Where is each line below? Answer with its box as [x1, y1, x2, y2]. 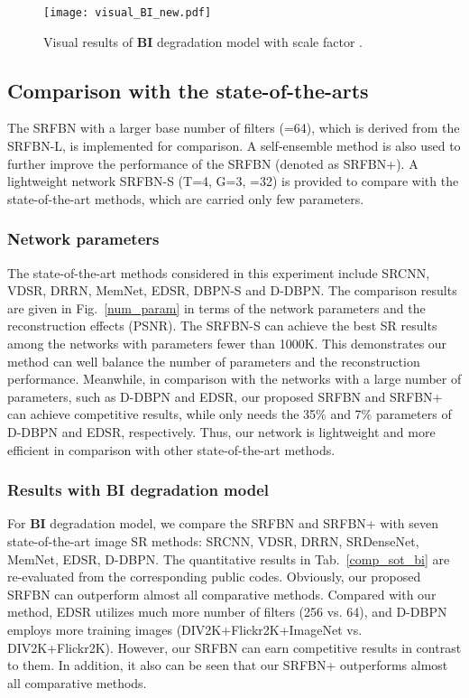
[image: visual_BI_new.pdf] [43, 6, 212, 19]
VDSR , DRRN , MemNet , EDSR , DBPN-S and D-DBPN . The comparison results [7, 281, 457, 300]
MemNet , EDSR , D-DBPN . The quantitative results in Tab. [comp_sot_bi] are [7, 549, 450, 568]
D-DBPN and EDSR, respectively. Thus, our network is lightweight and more [7, 422, 436, 441]
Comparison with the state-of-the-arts [7, 76, 369, 104]
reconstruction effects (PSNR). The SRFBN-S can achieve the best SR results [7, 316, 437, 335]
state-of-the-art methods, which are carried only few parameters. [7, 189, 364, 208]
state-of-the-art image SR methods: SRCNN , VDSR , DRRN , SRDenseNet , [7, 531, 419, 550]
